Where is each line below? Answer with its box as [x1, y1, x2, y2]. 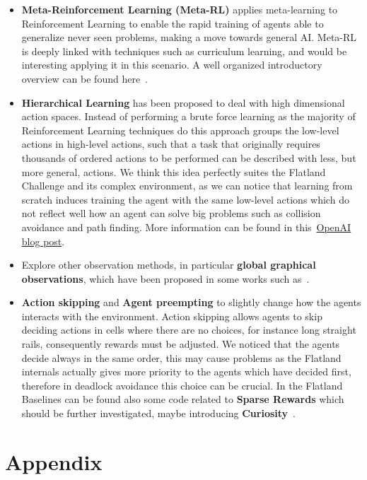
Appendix [5, 447, 103, 476]
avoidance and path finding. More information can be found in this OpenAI [21, 219, 351, 234]
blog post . [21, 233, 65, 248]
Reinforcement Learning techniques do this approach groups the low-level [21, 122, 339, 137]
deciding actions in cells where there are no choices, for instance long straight [21, 322, 356, 337]
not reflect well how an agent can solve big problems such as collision [21, 206, 321, 221]
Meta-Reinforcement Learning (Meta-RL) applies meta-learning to [21, 2, 338, 16]
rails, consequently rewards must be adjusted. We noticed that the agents [21, 336, 340, 351]
